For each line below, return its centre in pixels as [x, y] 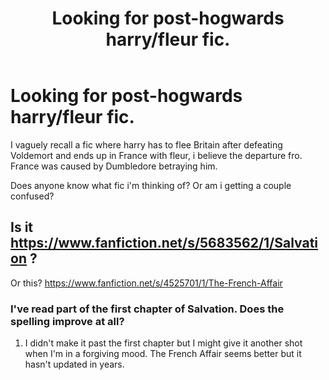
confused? [32, 196]
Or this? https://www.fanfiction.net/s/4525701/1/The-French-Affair [146, 283]
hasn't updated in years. [74, 364]
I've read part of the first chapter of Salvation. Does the [147, 309]
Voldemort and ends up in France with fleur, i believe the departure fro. [156, 155]
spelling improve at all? [67, 321]
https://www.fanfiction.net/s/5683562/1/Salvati [164, 243]
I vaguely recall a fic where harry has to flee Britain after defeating [146, 144]
